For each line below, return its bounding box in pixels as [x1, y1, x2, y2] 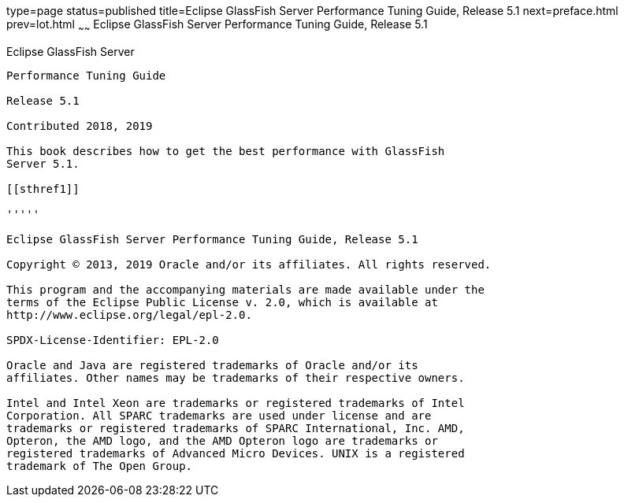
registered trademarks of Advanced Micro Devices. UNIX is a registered [6, 446, 465, 460]
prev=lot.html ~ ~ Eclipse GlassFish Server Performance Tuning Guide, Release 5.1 [6, 17, 428, 34]
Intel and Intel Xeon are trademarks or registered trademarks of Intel [6, 396, 465, 409]
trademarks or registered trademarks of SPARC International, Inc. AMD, [6, 421, 465, 435]
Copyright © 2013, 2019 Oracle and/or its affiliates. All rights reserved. [6, 257, 492, 271]
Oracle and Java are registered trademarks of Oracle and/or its [6, 358, 418, 372]
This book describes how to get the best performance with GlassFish [6, 144, 445, 157]
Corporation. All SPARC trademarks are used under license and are [6, 409, 432, 422]
